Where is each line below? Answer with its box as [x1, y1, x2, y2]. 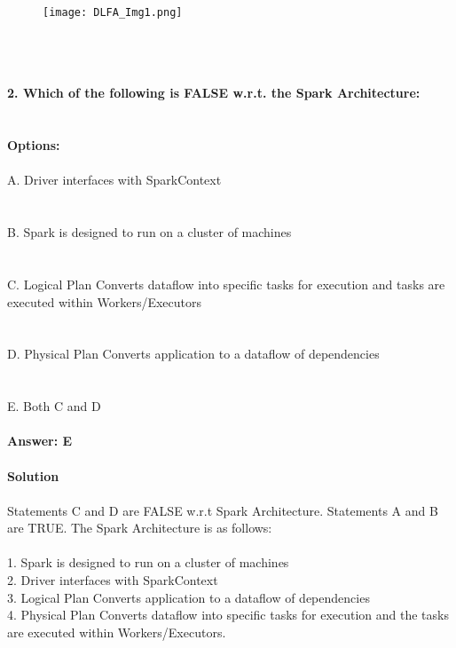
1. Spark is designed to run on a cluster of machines [7, 553, 289, 572]
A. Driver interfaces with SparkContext [7, 170, 222, 189]
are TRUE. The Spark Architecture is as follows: [7, 518, 272, 537]
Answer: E [7, 431, 73, 450]
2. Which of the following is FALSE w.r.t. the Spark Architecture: [7, 83, 421, 102]
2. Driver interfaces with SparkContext [7, 571, 218, 589]
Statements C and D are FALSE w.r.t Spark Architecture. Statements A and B [7, 501, 438, 519]
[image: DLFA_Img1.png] [43, 6, 183, 19]
